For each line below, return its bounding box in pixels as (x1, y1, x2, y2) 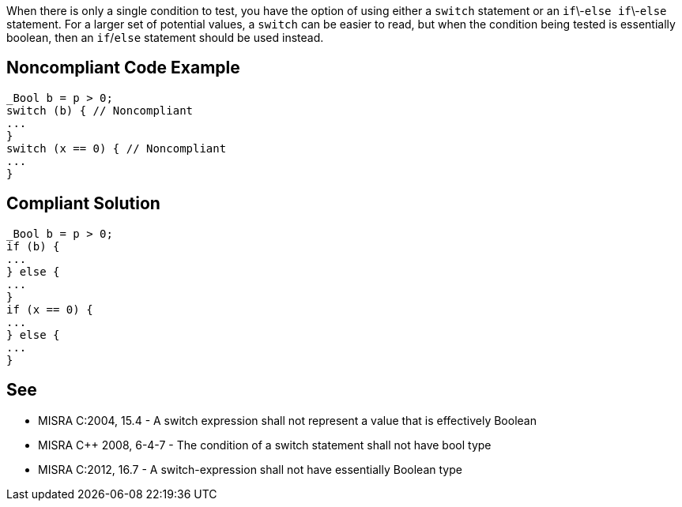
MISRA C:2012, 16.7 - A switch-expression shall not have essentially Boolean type (38, 462, 462, 476)
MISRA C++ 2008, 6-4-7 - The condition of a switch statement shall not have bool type (38, 438, 492, 452)
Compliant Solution (6, 193, 160, 214)
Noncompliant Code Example (6, 58, 240, 78)
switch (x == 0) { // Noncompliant (6, 141, 227, 155)
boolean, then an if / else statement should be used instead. (6, 31, 324, 44)
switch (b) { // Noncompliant (6, 103, 194, 117)
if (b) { (6, 239, 60, 253)
